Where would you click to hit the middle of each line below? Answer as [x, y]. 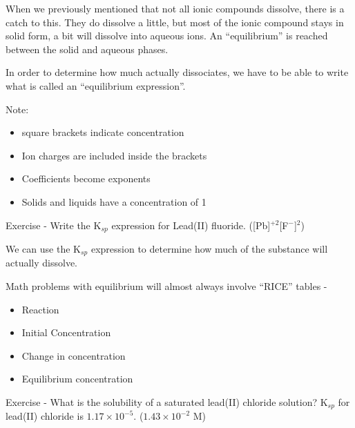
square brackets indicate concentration [103, 132]
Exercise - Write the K [54, 225]
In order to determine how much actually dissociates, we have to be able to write [177, 72]
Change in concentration [74, 355]
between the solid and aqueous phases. [87, 49]
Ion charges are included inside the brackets [114, 155]
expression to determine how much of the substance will [209, 248]
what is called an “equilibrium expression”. [96, 85]
